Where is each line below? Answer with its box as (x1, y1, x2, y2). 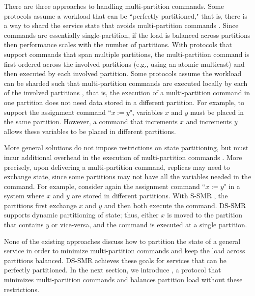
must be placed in (190, 107, 244, 117)
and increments (186, 116, 232, 127)
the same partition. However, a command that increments (4, 116, 178, 127)
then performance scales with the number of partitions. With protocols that (4, 39, 232, 50)
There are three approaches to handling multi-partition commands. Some (4, 1, 224, 11)
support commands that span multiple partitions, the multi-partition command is (4, 49, 250, 59)
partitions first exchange (4, 200, 77, 210)
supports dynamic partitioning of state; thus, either (4, 210, 159, 220)
